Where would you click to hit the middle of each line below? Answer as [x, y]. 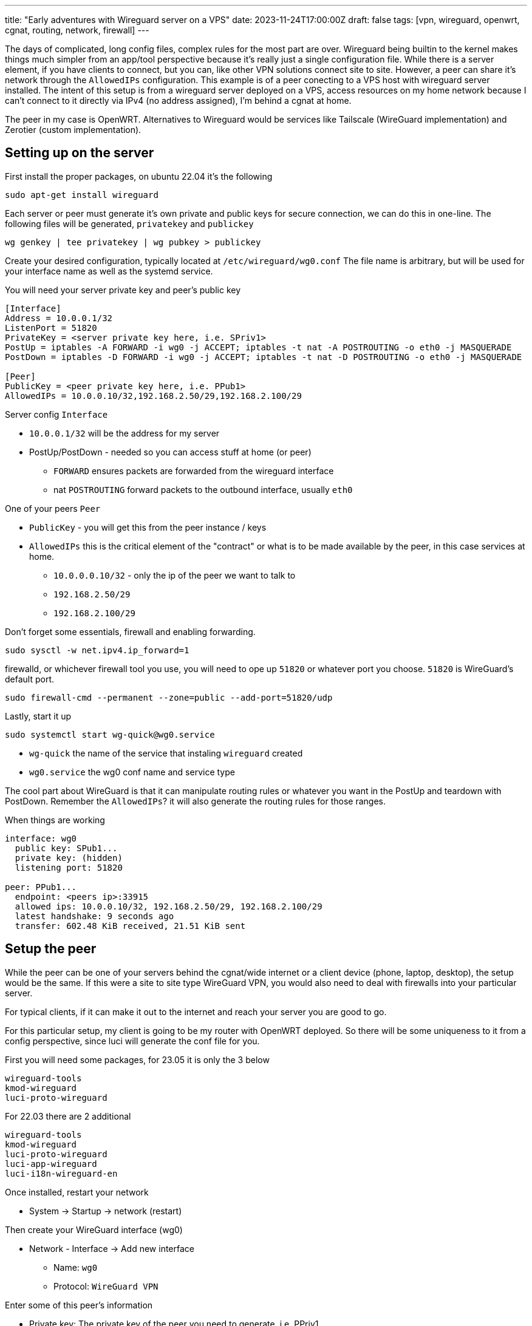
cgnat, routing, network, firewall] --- [77, 30]
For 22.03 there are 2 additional [68, 1116]
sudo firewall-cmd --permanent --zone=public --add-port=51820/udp [169, 697]
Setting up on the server [80, 153]
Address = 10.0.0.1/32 [59, 318]
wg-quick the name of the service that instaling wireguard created [166, 753]
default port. [30, 679]
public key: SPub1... [66, 848]
